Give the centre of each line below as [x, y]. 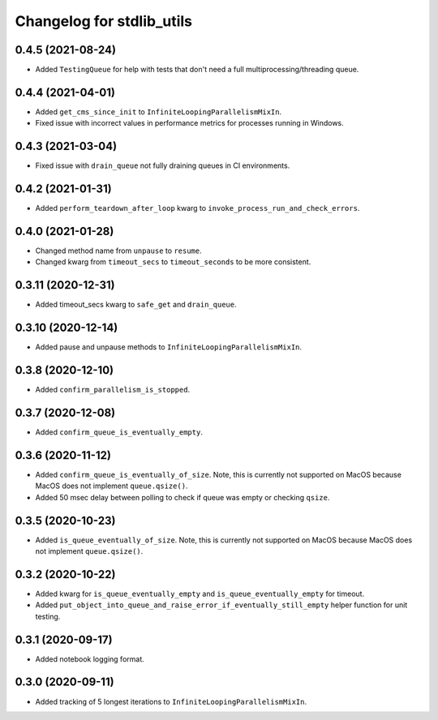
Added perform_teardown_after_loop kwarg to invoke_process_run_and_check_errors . [198, 208]
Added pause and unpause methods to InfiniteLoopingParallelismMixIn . [169, 347]
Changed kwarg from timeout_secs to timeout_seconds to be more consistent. [173, 262]
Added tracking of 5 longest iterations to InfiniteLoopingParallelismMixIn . [171, 701]
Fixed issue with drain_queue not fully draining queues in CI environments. [163, 165]
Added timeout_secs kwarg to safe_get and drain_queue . [136, 305]
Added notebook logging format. [90, 659]
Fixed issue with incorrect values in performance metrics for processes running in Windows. [189, 123]
